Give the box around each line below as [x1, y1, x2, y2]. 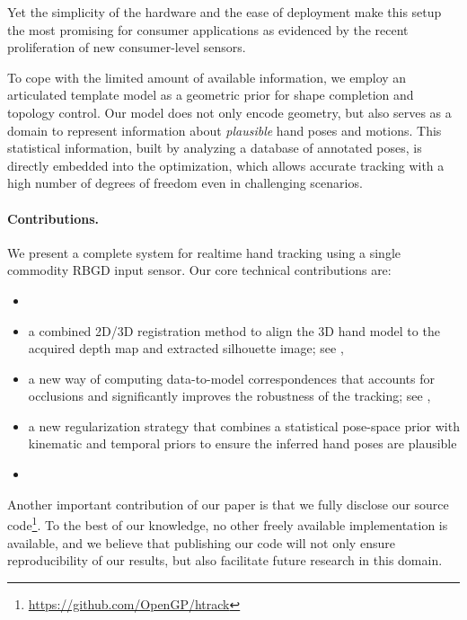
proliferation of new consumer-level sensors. [7, 38, 246, 57]
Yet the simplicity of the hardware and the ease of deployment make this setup [7, 3, 442, 21]
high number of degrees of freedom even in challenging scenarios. [7, 173, 363, 192]
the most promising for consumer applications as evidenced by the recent [7, 20, 409, 39]
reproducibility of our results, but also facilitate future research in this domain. [7, 551, 443, 570]
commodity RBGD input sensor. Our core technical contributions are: [7, 261, 392, 279]
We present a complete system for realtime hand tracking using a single [7, 243, 401, 261]
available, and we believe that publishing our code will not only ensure [7, 533, 395, 552]
